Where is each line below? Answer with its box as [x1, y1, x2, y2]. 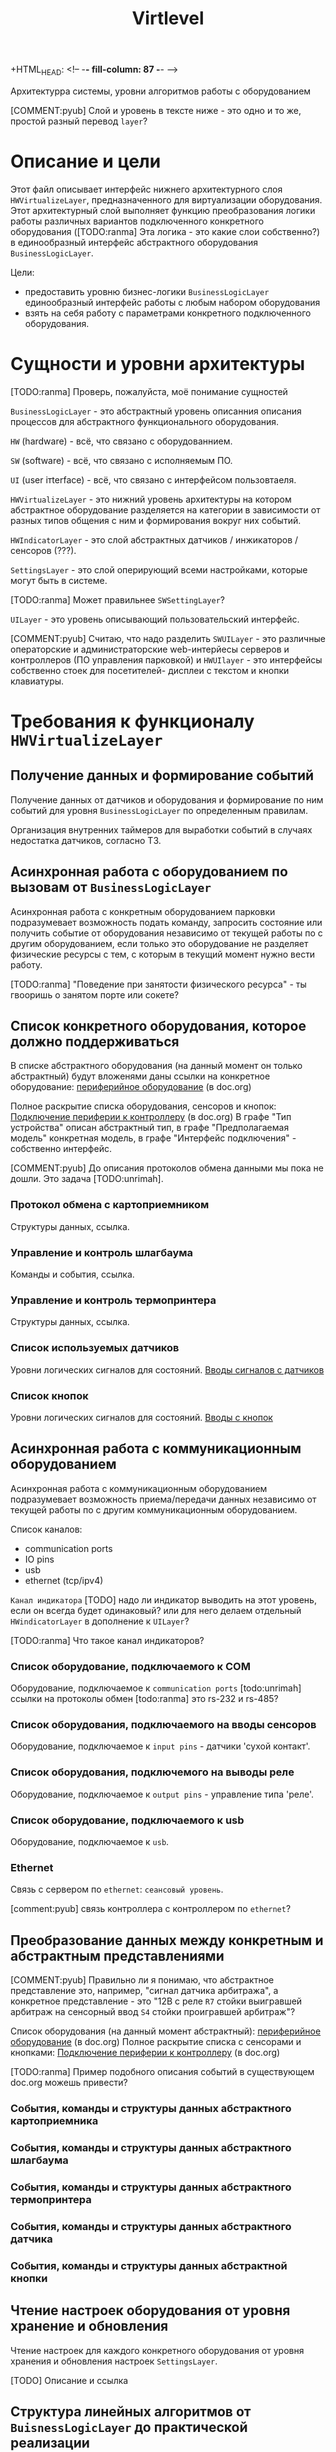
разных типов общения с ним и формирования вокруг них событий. [10, 514, 302, 526]
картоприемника [10, 2114, 99, 2127]
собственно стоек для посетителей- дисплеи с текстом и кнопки [10, 664, 290, 676]
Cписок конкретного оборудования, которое [10, 1018, 307, 1035]
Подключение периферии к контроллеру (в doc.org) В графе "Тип [10, 1111, 292, 1123]
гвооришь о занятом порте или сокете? [10, 988, 180, 1001]
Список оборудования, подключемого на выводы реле [10, 1765, 295, 1779]
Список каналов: [10, 1523, 83, 1535]
